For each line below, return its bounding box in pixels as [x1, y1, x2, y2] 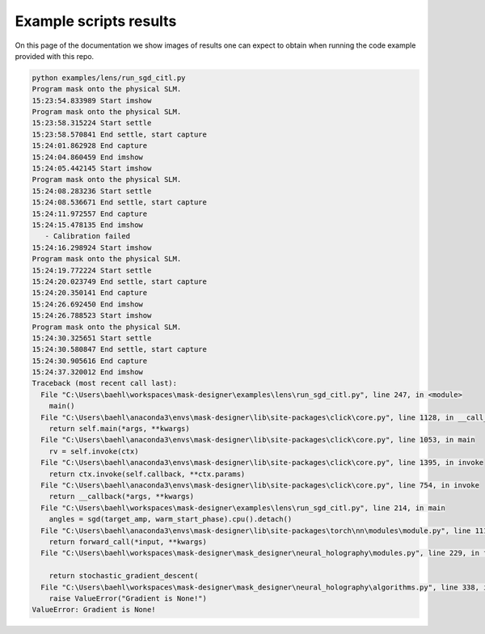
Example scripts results [15, 12, 177, 30]
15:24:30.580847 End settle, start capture [32, 344, 208, 354]
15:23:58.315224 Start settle [32, 118, 152, 128]
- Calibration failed [44, 231, 131, 241]
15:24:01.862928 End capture [32, 142, 148, 150]
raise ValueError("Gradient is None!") [48, 594, 208, 602]
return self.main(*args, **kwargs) [48, 425, 190, 433]
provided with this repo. [15, 51, 95, 61]
